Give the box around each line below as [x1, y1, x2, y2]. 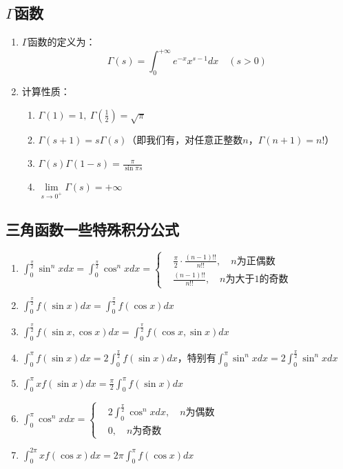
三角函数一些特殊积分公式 [6, 218, 179, 239]
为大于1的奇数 [225, 275, 289, 285]
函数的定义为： [28, 34, 96, 49]
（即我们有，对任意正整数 [127, 132, 243, 147]
